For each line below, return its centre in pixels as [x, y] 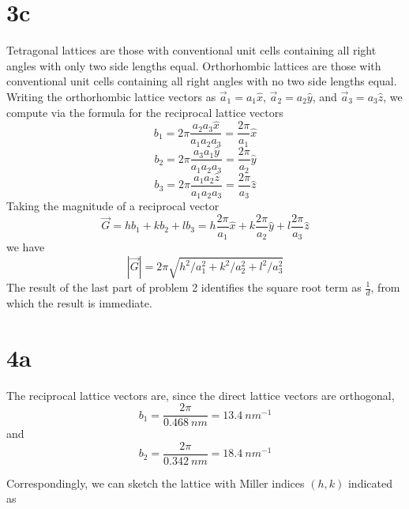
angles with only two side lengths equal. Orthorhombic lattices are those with [194, 65]
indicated [370, 483]
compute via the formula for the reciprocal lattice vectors [145, 112]
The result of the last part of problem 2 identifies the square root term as [184, 287]
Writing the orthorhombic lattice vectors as [111, 96]
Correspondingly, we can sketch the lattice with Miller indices [156, 483]
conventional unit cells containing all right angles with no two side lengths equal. [202, 81]
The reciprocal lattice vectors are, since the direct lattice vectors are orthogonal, [201, 395]
